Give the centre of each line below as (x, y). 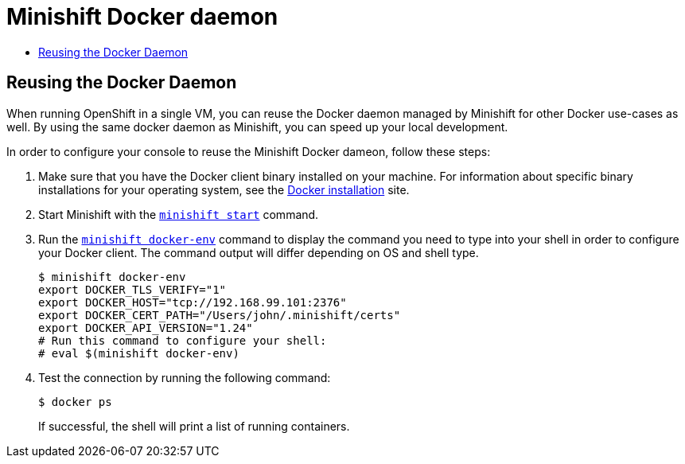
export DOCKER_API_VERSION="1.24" (146, 328)
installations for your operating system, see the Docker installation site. (224, 189)
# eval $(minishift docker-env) (139, 353)
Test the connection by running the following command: (185, 377)
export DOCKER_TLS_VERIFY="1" (132, 289)
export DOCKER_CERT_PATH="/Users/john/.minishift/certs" (220, 315)
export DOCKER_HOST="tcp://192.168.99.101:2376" (193, 302)
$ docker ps (75, 402)
